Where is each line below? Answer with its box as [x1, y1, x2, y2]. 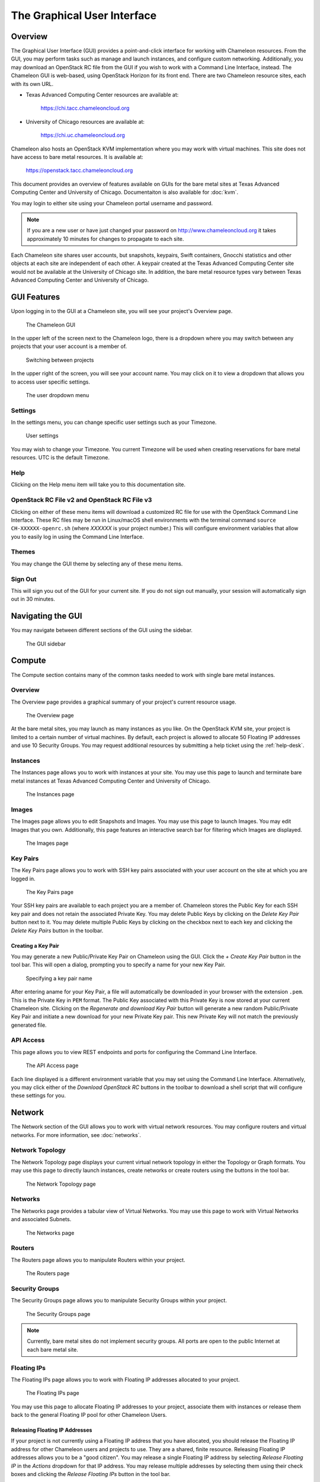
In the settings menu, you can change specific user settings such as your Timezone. [11, 419, 217, 426]
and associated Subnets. [11, 1216, 72, 1223]
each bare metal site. [27, 1346, 78, 1353]
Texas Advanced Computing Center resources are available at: [25, 91, 179, 98]
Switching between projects [25, 356, 94, 363]
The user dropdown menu [25, 391, 89, 398]
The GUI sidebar [25, 640, 66, 647]
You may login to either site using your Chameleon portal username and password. [11, 199, 213, 207]
